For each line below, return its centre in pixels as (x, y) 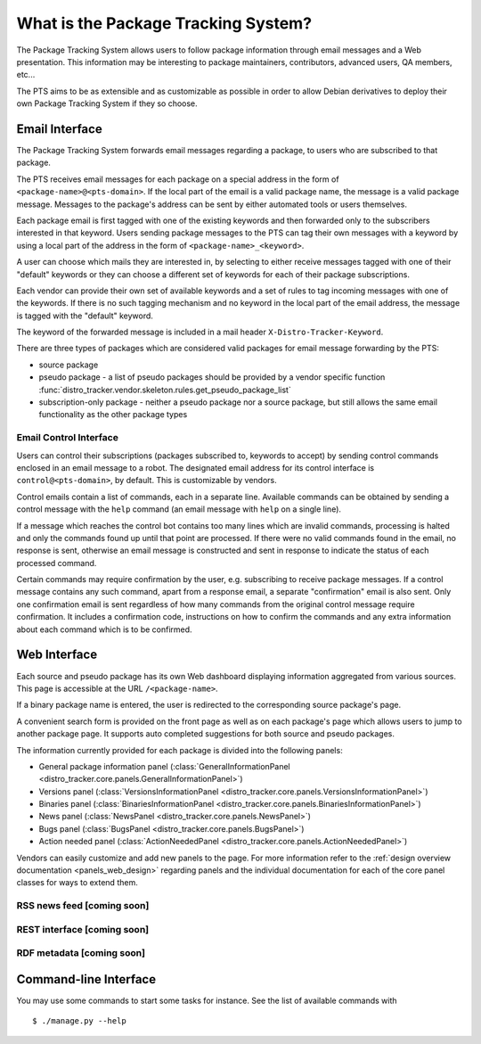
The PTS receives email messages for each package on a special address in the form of (178, 179)
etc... (26, 75)
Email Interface (59, 129)
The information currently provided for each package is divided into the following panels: (179, 750)
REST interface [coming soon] (83, 929)
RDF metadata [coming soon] (81, 953)
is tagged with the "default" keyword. (85, 316)
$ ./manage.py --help (79, 1021)
